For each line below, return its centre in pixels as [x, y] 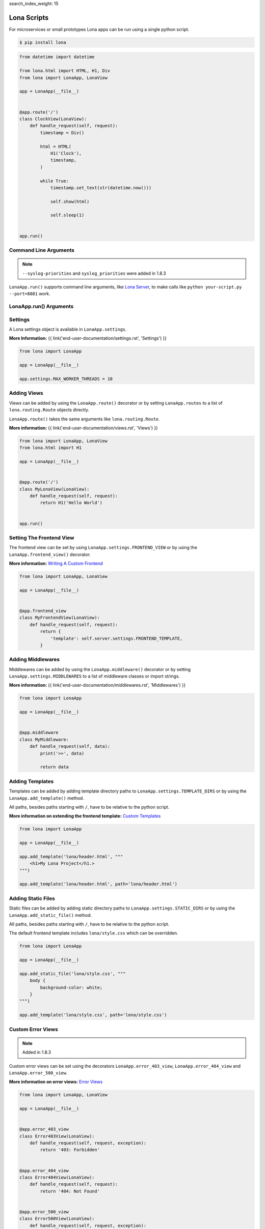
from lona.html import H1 [51, 448]
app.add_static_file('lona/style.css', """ [73, 974]
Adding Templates [31, 781]
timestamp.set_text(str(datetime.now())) [101, 188]
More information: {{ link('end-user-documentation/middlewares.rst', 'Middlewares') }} [97, 685]
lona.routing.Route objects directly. [49, 410]
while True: [54, 181]
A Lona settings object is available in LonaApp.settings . [68, 329]
